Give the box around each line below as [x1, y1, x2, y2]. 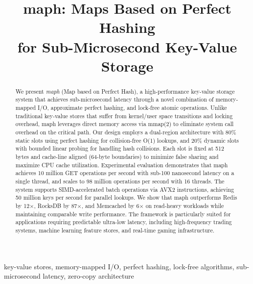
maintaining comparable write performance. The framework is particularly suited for [15, 209, 231, 218]
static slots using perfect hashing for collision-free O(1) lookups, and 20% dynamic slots [15, 136, 239, 144]
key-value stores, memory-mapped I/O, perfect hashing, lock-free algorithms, [4, 261, 234, 271]
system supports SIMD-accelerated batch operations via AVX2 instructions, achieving [15, 185, 234, 193]
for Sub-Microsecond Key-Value [17, 36, 237, 56]
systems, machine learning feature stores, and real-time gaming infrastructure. [15, 226, 215, 234]
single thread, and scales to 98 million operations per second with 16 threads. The [15, 177, 225, 185]
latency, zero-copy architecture [43, 271, 134, 281]
